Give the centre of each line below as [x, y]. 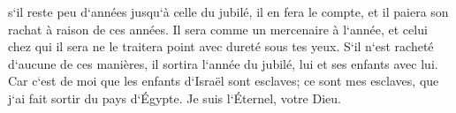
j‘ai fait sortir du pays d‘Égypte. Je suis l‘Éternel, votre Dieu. [175, 98]
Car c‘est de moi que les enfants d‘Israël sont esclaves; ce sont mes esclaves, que [224, 81]
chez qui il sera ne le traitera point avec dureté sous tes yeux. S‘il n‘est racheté [221, 46]
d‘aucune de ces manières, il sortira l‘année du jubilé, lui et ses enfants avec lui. [223, 63]
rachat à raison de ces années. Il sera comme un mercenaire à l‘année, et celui [218, 29]
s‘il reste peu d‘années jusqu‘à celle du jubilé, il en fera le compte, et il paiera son [228, 11]
